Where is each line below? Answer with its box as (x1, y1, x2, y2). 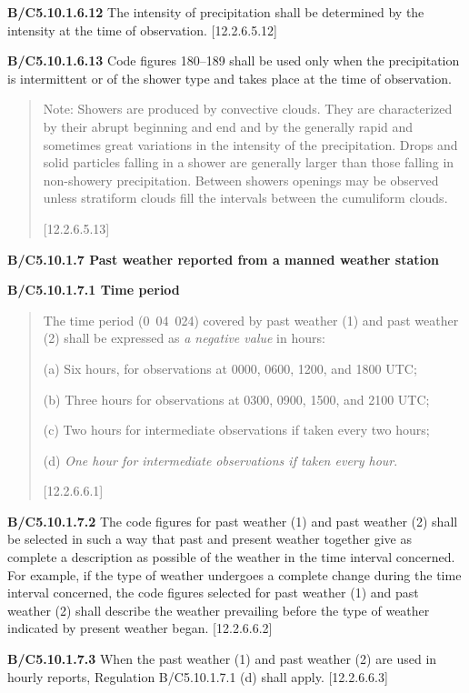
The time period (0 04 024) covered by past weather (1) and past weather (43, 310, 459, 329)
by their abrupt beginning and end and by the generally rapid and (43, 116, 414, 136)
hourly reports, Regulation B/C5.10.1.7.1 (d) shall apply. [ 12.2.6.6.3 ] (7, 667, 388, 686)
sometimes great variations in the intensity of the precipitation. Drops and (43, 135, 458, 154)
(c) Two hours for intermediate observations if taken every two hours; (43, 420, 430, 439)
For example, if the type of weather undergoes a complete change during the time (7, 565, 462, 584)
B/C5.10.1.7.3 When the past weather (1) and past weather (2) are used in (7, 649, 437, 668)
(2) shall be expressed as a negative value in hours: (43, 328, 325, 347)
